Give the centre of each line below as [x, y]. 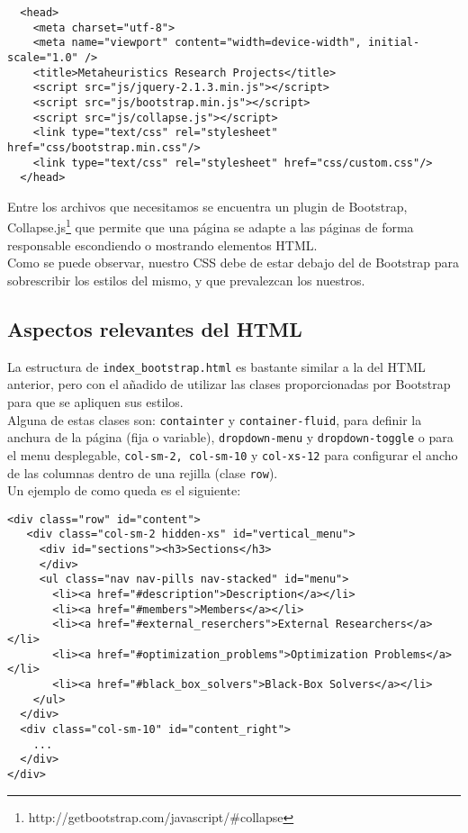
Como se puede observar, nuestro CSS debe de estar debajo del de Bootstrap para [234, 263]
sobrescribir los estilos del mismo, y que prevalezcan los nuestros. [186, 280]
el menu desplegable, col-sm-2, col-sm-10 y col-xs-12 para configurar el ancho [233, 454]
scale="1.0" [43, 57]
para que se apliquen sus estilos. [95, 401]
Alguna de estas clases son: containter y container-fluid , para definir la [215, 419]
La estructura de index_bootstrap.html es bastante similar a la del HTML [216, 366]
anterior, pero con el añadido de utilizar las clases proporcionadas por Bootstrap [229, 384]
